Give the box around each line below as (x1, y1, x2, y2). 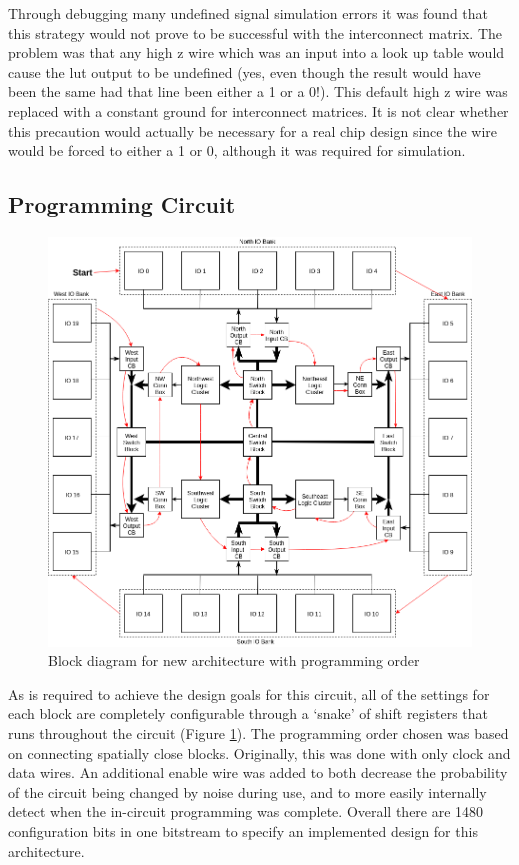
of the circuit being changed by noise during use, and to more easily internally (8, 781, 487, 802)
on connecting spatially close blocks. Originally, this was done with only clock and (8, 742, 511, 763)
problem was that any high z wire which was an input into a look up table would (8, 42, 505, 63)
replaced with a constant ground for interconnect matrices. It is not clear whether (8, 100, 509, 121)
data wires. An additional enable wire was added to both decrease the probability (8, 762, 508, 783)
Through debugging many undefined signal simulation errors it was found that (8, 3, 489, 23)
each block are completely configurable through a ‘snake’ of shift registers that (8, 703, 489, 724)
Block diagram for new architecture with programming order (48, 650, 420, 671)
